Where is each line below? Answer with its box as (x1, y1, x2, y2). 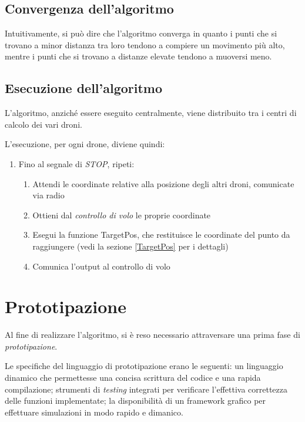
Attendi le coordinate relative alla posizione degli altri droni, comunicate (32, 177, 294, 190)
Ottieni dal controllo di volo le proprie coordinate (32, 208, 211, 221)
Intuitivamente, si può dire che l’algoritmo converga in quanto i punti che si (5, 27, 277, 39)
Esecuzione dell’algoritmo (5, 79, 163, 97)
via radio (32, 189, 65, 201)
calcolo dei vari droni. (5, 118, 82, 130)
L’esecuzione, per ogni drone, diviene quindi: (5, 138, 165, 150)
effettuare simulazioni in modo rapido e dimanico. (5, 406, 183, 418)
